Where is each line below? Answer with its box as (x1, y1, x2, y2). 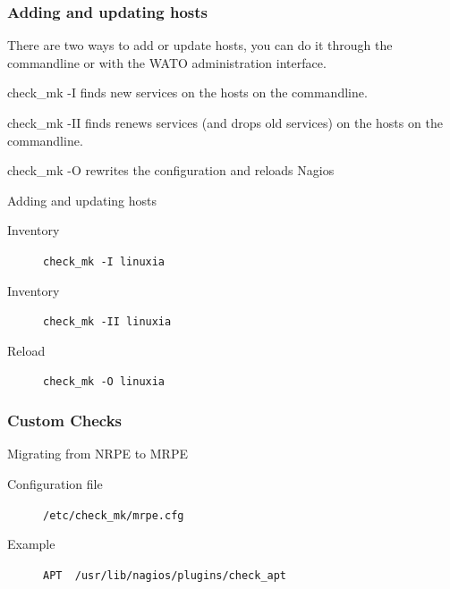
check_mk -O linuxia (43, 375, 166, 389)
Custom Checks (7, 409, 122, 432)
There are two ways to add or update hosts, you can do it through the (7, 36, 393, 55)
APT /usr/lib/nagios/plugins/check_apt (43, 568, 287, 582)
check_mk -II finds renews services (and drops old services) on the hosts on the (7, 114, 443, 131)
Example (7, 534, 55, 553)
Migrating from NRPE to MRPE (7, 444, 188, 463)
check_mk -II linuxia (43, 316, 172, 329)
